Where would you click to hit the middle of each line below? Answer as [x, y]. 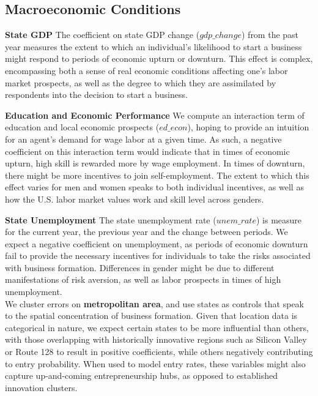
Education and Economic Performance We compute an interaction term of [155, 115]
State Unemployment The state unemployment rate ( [111, 219]
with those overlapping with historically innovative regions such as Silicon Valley [156, 339]
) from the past [270, 35]
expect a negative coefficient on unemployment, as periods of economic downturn [157, 243]
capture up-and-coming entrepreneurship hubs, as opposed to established [141, 375]
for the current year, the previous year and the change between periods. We [146, 232]
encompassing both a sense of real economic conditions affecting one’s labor [146, 70]
